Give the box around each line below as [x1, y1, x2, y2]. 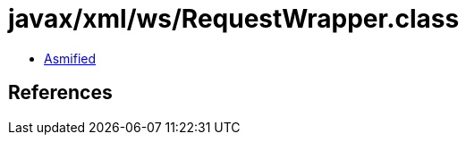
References [8, 81, 113, 104]
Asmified [44, 50, 97, 66]
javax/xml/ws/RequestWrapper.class [8, 4, 460, 34]
